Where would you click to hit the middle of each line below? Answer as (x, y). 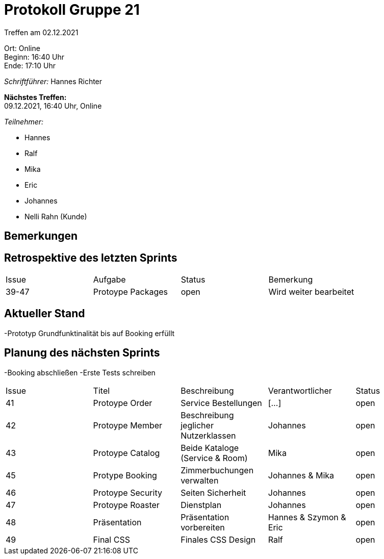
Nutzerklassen (208, 435)
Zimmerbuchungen (217, 470)
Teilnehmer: (24, 121)
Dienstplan (201, 505)
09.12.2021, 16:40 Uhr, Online (53, 106)
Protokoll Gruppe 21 (72, 10)
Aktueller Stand (45, 314)
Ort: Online (22, 48)
